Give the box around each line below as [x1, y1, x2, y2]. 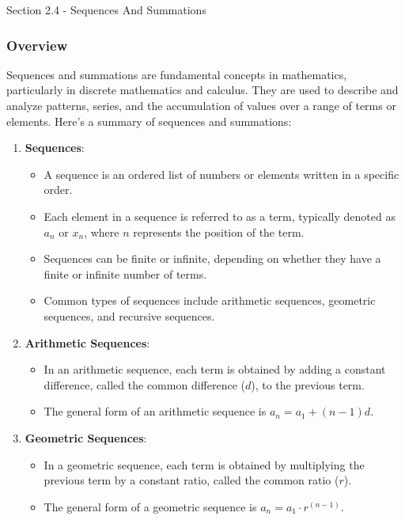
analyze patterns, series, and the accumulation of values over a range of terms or [6, 97, 396, 113]
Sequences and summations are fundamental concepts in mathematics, [6, 66, 347, 82]
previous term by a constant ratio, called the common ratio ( [44, 472, 339, 488]
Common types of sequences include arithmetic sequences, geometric [44, 292, 376, 309]
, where [84, 223, 119, 240]
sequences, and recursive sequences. [44, 307, 215, 324]
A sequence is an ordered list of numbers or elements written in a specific [44, 165, 399, 182]
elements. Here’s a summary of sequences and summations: [6, 112, 292, 129]
